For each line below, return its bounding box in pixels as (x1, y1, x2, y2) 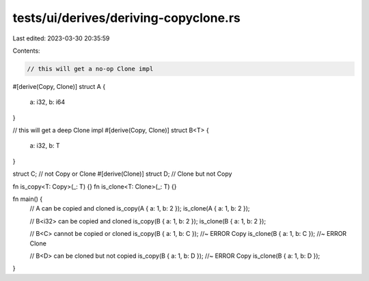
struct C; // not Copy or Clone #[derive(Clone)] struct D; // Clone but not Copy (12, 170, 232, 178)
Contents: (12, 46, 40, 55)
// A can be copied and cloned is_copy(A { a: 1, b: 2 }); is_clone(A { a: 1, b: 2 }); (29, 204, 250, 213)
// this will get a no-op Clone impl (27, 65, 154, 72)
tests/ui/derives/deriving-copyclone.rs (12, 10, 241, 25)
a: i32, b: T (29, 142, 60, 150)
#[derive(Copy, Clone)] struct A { (12, 82, 106, 90)
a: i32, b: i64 (29, 98, 66, 106)
